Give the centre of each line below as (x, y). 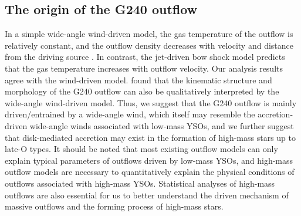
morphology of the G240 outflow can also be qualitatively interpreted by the (142, 91)
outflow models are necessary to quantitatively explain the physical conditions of (150, 172)
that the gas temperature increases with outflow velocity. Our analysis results (144, 68)
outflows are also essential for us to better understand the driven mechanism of (147, 195)
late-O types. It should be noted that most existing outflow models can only (141, 149)
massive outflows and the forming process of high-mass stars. (114, 206)
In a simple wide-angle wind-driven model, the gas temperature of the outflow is (149, 34)
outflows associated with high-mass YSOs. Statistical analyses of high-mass (140, 183)
